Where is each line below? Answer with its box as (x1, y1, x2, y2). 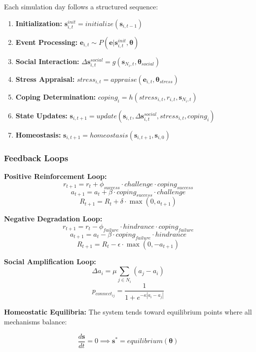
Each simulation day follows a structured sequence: (4, 1, 158, 11)
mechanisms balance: (4, 317, 67, 327)
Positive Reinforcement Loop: (4, 171, 107, 181)
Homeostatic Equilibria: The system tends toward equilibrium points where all (4, 307, 252, 317)
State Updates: (15, 110, 68, 120)
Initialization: (15, 18, 62, 28)
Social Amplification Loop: (4, 256, 96, 266)
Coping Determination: (15, 91, 96, 102)
